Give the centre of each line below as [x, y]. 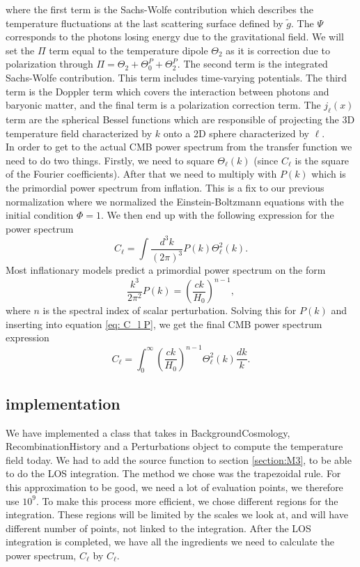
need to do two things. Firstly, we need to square [110, 160]
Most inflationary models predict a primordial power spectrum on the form [166, 270]
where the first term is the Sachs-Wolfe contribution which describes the [159, 9]
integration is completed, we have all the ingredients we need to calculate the [170, 542]
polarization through [49, 64]
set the [20, 50]
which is [329, 174]
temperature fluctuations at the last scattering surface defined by [144, 23]
